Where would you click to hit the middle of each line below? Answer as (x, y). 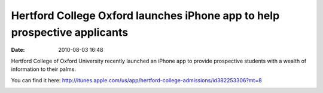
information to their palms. (44, 69)
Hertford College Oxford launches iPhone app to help (145, 15)
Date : (18, 50)
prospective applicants (70, 32)
